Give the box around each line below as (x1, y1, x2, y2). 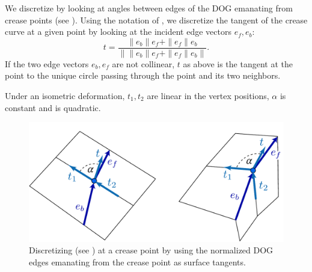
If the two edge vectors (5, 57, 89, 70)
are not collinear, (112, 57, 175, 70)
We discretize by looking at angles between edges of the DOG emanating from (5, 2, 293, 14)
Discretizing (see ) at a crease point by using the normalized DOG (29, 244, 274, 256)
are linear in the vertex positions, (147, 89, 269, 102)
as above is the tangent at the (183, 57, 293, 70)
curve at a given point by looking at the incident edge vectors (5, 25, 231, 38)
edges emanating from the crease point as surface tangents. (29, 255, 246, 268)
